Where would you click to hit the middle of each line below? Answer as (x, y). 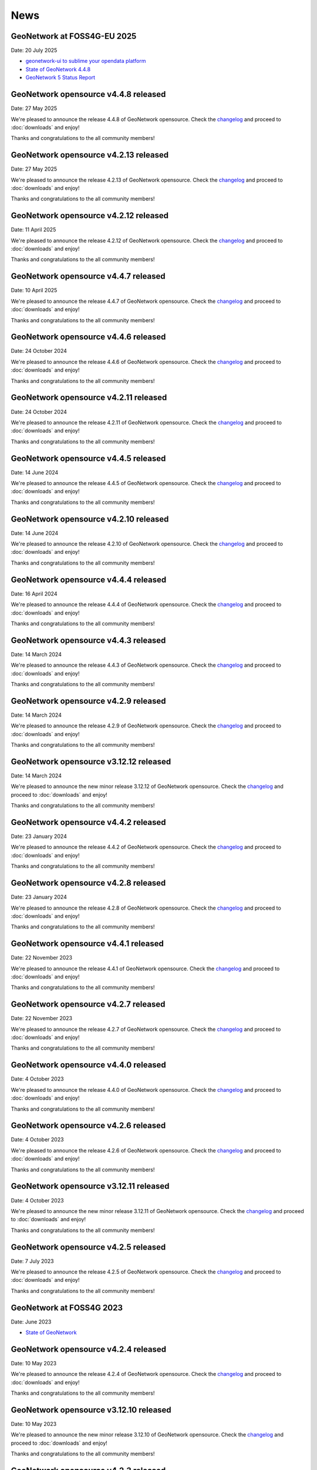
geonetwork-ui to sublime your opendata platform (86, 61)
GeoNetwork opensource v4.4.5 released (88, 458)
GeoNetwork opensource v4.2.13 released (90, 155)
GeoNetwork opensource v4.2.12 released (90, 216)
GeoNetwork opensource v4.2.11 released (89, 398)
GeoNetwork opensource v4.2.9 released (88, 701)
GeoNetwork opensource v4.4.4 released (89, 579)
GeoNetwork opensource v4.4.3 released (88, 640)
